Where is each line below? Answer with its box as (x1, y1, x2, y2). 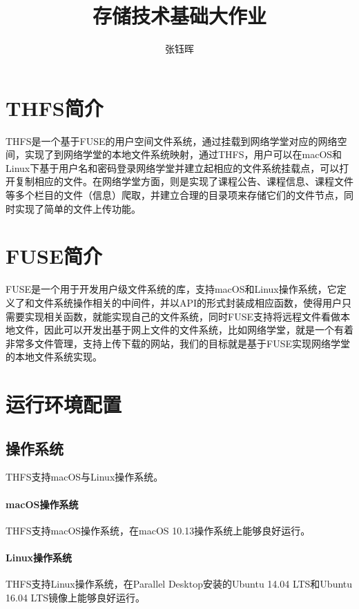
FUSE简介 (6, 242, 103, 270)
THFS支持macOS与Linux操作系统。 (6, 470, 164, 484)
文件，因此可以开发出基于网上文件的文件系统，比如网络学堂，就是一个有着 (14, 322, 353, 337)
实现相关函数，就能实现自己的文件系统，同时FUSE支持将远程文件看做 (24, 309, 340, 323)
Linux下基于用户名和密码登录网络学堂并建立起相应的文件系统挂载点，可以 (6, 160, 340, 175)
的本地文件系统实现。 (6, 349, 102, 364)
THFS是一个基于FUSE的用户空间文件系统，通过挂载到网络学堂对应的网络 (6, 133, 338, 148)
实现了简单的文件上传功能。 (14, 201, 141, 215)
